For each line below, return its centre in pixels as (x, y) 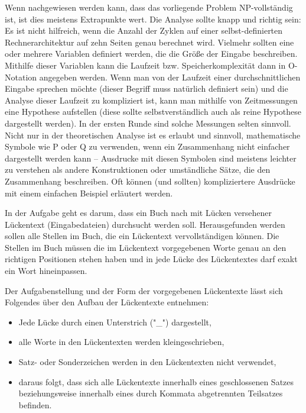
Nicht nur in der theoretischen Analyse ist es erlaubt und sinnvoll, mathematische (153, 135)
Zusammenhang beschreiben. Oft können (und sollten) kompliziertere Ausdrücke (150, 181)
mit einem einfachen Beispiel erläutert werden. (89, 193)
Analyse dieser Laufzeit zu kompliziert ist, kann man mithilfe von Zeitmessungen (151, 100)
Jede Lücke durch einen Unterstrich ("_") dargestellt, (115, 322)
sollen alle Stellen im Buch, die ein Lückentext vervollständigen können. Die (142, 236)
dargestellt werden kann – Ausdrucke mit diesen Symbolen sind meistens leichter (151, 158)
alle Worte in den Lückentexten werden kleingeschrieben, (121, 342)
